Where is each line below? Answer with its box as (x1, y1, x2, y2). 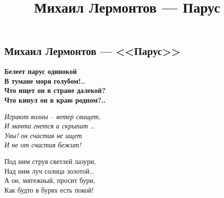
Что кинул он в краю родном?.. (4, 94, 106, 105)
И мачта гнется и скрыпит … (4, 121, 95, 131)
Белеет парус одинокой (4, 66, 77, 76)
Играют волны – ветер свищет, (4, 111, 101, 121)
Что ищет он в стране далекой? (4, 85, 106, 95)
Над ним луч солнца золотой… (4, 165, 94, 176)
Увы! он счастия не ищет (4, 130, 82, 140)
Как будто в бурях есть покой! (4, 184, 94, 195)
